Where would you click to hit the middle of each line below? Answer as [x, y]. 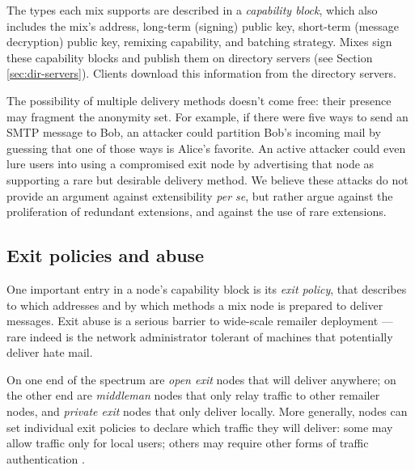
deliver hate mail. [50, 352]
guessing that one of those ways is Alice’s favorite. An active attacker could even [206, 148]
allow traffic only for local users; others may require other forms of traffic [188, 443]
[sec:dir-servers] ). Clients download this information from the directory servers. [201, 73]
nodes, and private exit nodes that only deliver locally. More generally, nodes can [207, 411]
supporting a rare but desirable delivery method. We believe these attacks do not [207, 179]
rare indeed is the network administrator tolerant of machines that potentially [200, 336]
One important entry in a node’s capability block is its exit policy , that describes [207, 288]
